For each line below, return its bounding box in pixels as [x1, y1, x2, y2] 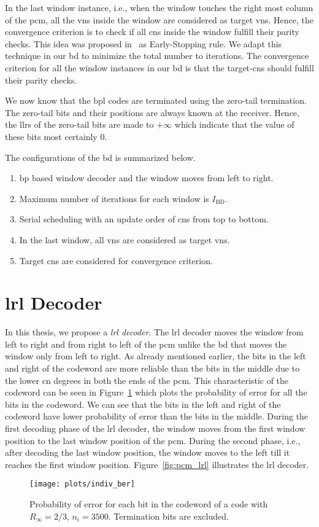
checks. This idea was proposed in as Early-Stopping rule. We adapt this [5, 37, 282, 50]
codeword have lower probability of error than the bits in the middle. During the [5, 410, 309, 423]
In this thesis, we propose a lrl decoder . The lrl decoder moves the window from [5, 326, 304, 338]
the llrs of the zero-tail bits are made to [5, 118, 154, 131]
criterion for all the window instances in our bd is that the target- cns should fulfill [5, 61, 314, 74]
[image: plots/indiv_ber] [29, 480, 135, 489]
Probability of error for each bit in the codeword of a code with [29, 498, 268, 510]
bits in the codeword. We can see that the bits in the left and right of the [5, 397, 281, 410]
